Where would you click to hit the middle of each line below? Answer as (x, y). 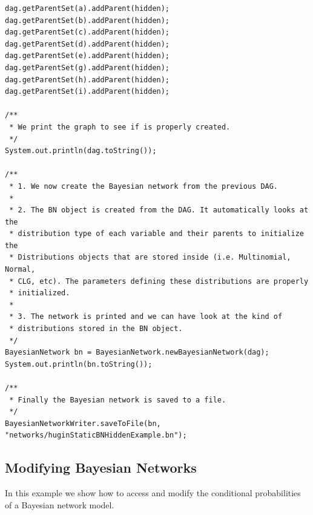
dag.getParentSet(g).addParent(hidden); (87, 67)
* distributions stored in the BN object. (96, 329)
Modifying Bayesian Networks (101, 467)
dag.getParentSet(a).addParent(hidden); (87, 8)
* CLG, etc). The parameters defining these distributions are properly (159, 281)
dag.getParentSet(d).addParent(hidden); (87, 44)
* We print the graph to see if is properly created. (120, 127)
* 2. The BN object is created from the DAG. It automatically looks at (159, 210)
